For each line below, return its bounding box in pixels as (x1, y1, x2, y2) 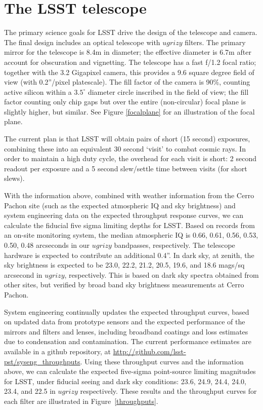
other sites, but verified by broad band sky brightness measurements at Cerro (4, 279, 244, 290)
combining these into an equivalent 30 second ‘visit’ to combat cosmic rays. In (4, 143, 246, 154)
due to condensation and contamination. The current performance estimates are (4, 336, 251, 347)
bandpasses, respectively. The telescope (114, 240, 235, 250)
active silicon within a (4, 86, 72, 97)
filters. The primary (185, 36, 246, 47)
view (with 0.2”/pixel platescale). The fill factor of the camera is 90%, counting (4, 77, 250, 87)
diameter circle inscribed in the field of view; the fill (87, 86, 249, 97)
